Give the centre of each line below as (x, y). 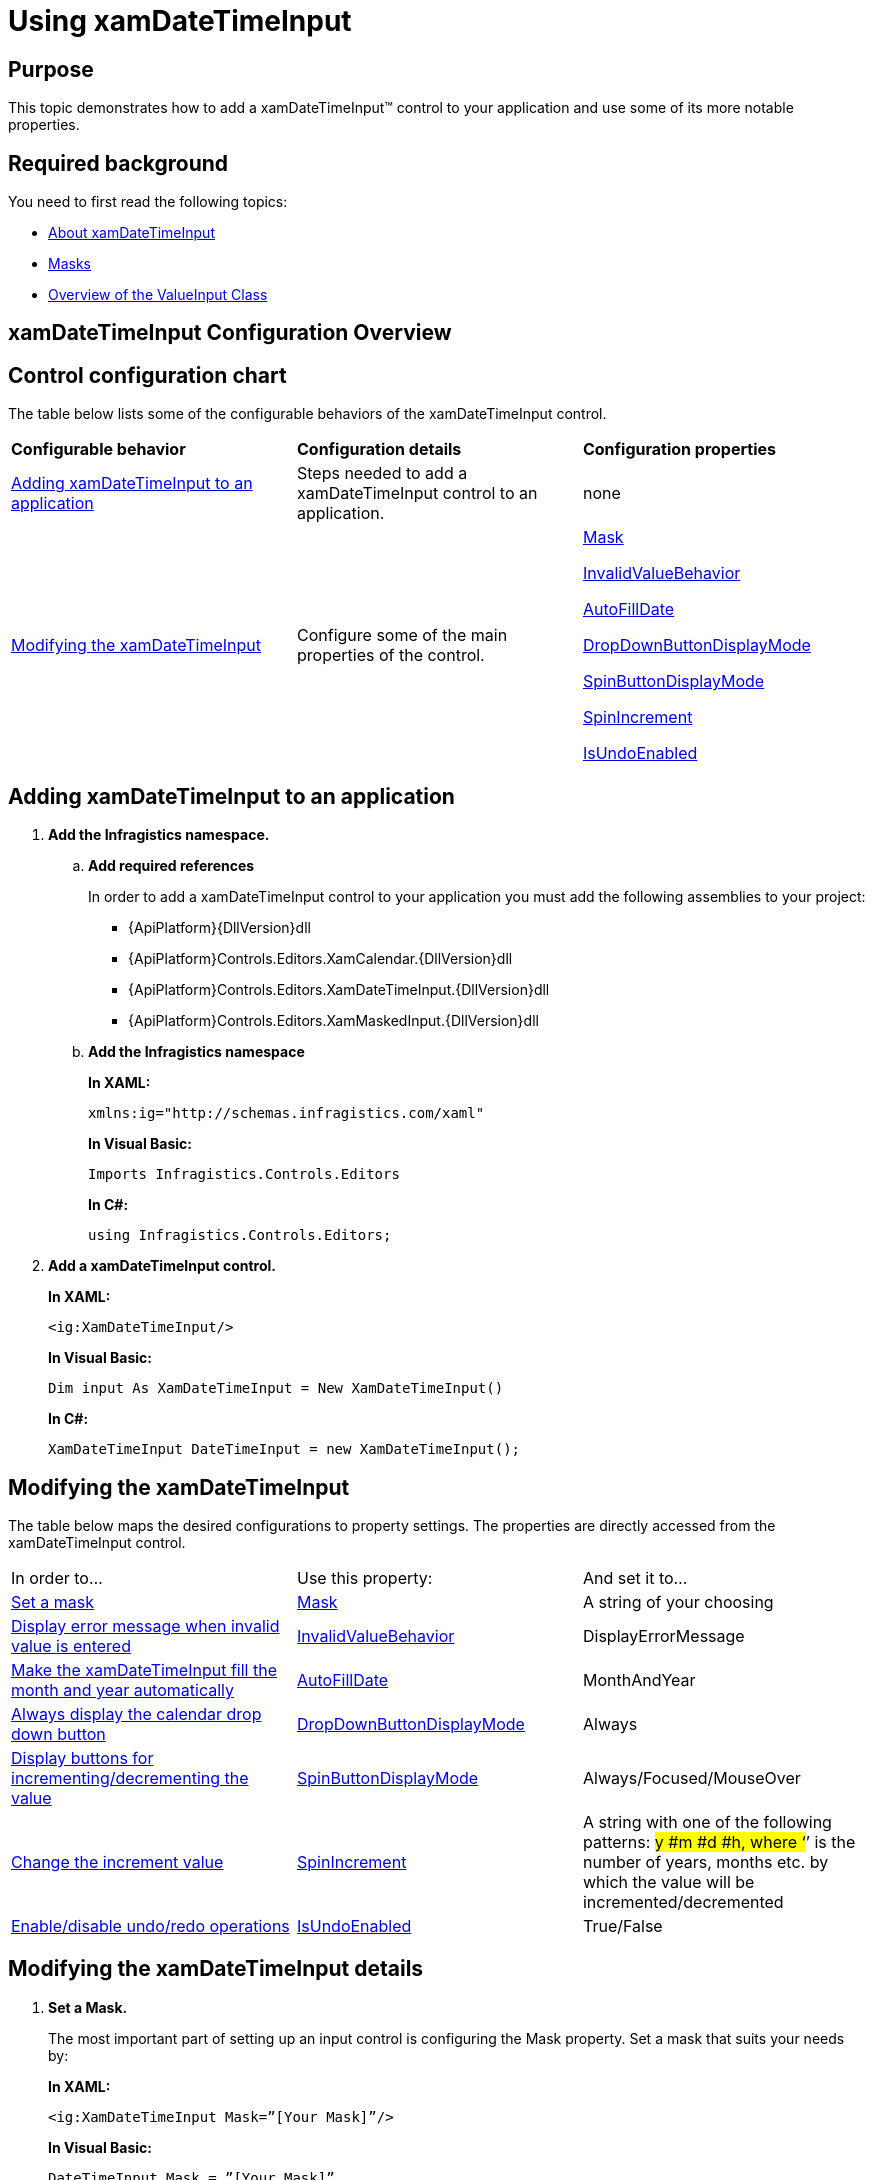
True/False (622, 1925)
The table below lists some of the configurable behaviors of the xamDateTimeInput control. (307, 414)
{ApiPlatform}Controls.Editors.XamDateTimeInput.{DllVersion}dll (339, 990)
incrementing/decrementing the (130, 1777)
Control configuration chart (147, 375)
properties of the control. (390, 655)
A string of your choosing (678, 1601)
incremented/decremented (683, 1901)
